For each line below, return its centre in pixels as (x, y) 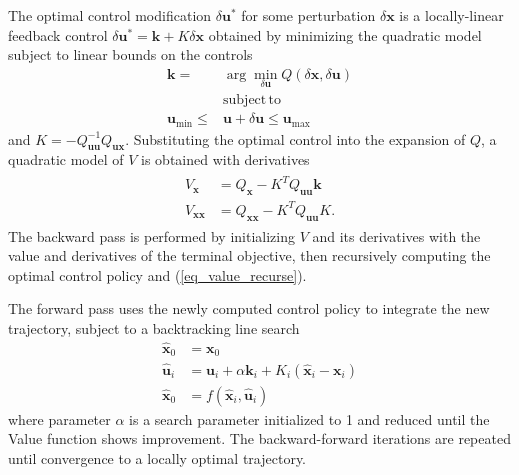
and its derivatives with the (396, 235)
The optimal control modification (110, 15)
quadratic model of (66, 159)
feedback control (58, 34)
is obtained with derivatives (225, 159)
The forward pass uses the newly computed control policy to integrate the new (249, 308)
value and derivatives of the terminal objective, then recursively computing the (249, 255)
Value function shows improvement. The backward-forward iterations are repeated (259, 438)
